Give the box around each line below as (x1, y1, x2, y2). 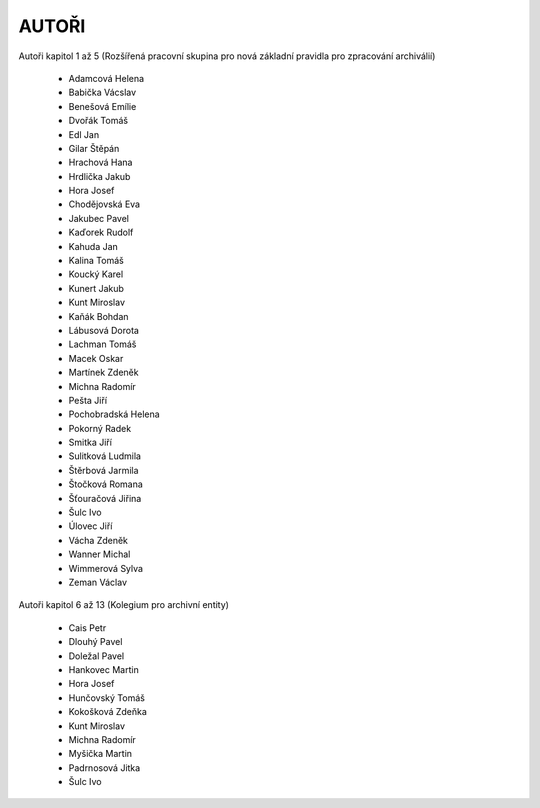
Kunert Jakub (68, 282, 125, 294)
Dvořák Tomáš (68, 115, 129, 127)
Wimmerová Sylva (68, 562, 144, 574)
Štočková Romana (68, 478, 144, 490)
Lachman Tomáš (68, 338, 137, 350)
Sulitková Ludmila (68, 450, 142, 462)
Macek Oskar (68, 352, 124, 364)
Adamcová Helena (68, 72, 145, 84)
